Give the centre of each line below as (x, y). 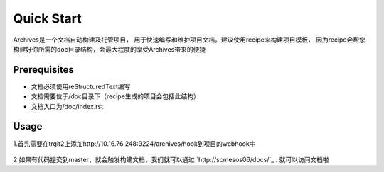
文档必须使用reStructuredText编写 (81, 86)
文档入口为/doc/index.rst (67, 106)
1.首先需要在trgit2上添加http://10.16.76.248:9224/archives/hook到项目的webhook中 (134, 143)
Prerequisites (43, 70)
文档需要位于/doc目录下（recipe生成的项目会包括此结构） (116, 96)
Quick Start (47, 18)
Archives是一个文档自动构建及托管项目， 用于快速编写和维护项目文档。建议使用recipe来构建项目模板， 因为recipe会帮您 (190, 40)
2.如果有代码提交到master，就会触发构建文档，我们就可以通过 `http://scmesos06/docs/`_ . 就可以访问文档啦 (171, 159)
